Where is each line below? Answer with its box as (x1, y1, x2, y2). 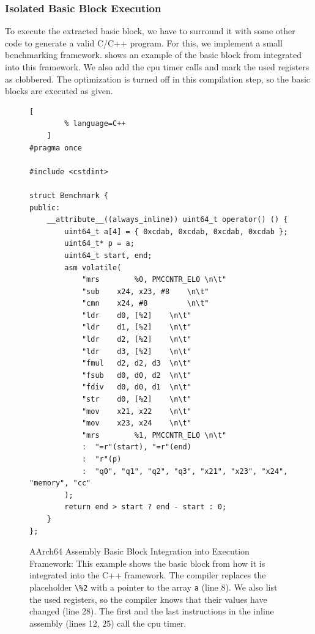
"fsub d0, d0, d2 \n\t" (81, 370, 191, 380)
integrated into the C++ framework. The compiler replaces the (29, 569, 266, 581)
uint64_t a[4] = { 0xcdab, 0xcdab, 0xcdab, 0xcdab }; (64, 227, 288, 236)
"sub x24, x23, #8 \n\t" (81, 287, 209, 296)
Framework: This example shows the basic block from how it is (29, 556, 265, 569)
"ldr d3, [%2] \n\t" (81, 347, 191, 356)
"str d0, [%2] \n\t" (81, 395, 191, 404)
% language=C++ (64, 119, 126, 128)
